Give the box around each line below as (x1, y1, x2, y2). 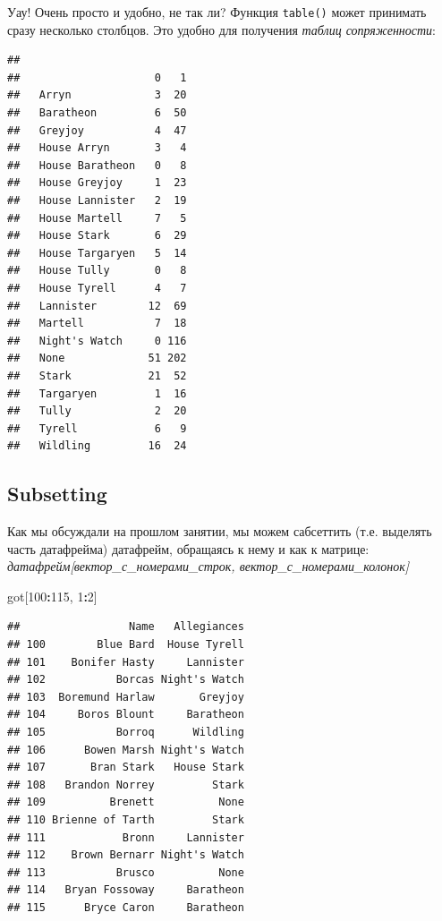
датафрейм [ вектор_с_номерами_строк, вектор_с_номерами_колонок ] (7, 557, 410, 576)
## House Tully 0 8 (7, 264, 187, 277)
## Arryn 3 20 (7, 89, 187, 102)
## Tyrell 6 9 (7, 422, 187, 435)
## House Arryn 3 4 (7, 141, 187, 155)
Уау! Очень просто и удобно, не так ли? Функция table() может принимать (7, 3, 427, 21)
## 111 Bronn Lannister (7, 831, 244, 844)
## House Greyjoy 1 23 (7, 176, 187, 190)
